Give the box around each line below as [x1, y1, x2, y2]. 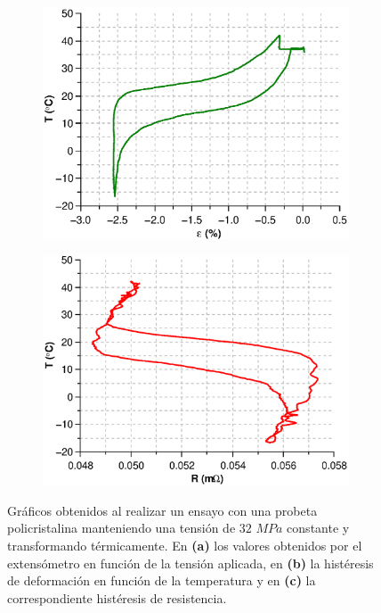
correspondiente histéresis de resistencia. [7, 588, 227, 607]
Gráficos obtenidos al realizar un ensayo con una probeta [7, 501, 318, 519]
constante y [287, 518, 350, 537]
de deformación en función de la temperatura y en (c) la [7, 571, 316, 590]
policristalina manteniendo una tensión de [7, 518, 236, 537]
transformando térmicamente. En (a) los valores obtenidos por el [7, 536, 362, 555]
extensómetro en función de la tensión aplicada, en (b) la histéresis [7, 553, 374, 572]
